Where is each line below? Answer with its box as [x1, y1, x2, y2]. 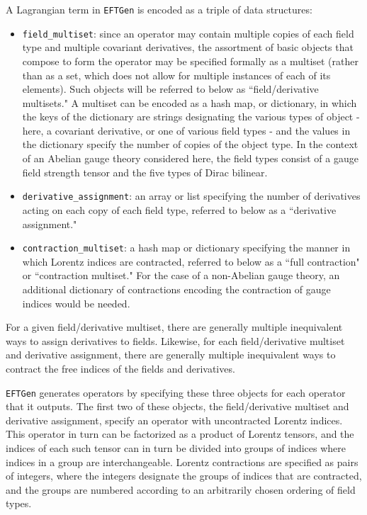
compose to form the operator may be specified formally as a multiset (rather [22, 53, 358, 68]
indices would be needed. [22, 295, 130, 310]
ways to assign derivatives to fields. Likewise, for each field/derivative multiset [6, 333, 345, 348]
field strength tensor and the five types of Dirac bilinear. [22, 164, 268, 179]
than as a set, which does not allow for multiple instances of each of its [22, 67, 331, 82]
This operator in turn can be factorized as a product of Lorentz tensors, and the [6, 426, 354, 441]
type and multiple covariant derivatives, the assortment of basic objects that [22, 40, 354, 55]
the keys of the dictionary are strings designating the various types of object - [22, 109, 360, 124]
